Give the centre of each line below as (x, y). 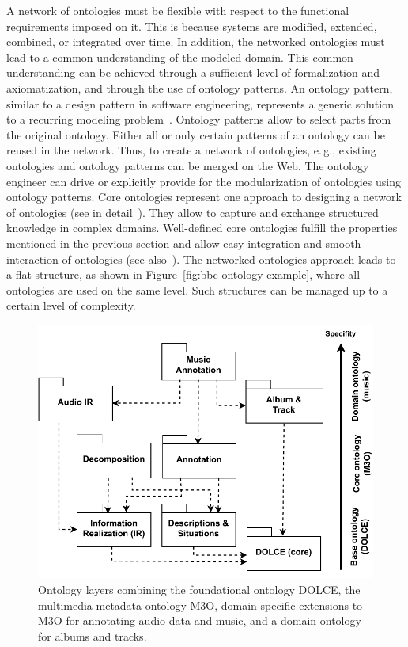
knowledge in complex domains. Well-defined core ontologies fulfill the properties (202, 228)
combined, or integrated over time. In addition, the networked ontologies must (196, 42)
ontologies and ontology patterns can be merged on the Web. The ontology (188, 165)
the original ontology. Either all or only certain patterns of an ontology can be (196, 134)
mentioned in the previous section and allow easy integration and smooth (184, 243)
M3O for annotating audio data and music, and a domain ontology (200, 620)
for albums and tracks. (93, 636)
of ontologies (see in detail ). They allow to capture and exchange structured (193, 212)
